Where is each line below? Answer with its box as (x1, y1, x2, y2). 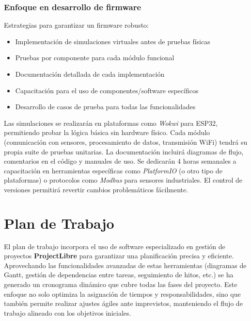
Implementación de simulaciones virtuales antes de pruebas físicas (15, 36, 210, 46)
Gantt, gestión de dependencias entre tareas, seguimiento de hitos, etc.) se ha (4, 270, 234, 280)
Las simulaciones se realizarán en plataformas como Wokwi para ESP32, (4, 118, 218, 128)
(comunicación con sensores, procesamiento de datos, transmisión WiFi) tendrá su (4, 136, 248, 147)
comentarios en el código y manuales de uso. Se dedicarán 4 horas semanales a (4, 156, 236, 166)
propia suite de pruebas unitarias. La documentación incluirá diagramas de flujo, (4, 146, 244, 156)
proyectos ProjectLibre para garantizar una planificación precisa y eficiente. (4, 251, 234, 261)
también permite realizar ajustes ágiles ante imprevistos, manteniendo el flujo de (4, 298, 243, 308)
